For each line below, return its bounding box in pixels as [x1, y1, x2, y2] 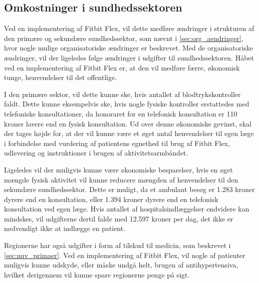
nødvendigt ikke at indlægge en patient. [4, 223, 126, 233]
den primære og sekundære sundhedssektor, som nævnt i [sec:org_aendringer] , [4, 32, 244, 43]
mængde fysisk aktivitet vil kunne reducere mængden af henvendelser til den [4, 174, 238, 184]
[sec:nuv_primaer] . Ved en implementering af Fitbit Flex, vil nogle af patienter [4, 249, 246, 260]
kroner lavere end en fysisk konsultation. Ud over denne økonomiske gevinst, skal [4, 118, 252, 128]
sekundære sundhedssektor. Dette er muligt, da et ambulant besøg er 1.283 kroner [4, 184, 255, 194]
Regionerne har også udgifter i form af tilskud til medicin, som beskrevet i [4, 240, 231, 250]
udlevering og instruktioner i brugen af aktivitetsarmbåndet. [4, 147, 188, 158]
